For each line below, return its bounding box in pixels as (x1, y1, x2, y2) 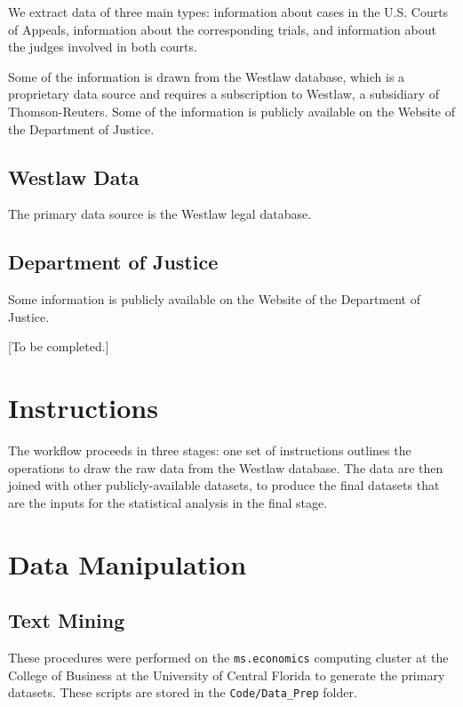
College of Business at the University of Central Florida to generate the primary (8, 665, 445, 684)
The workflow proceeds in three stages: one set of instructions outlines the (8, 441, 411, 460)
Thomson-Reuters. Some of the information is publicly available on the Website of (8, 101, 456, 120)
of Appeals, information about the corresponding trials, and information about (8, 20, 436, 38)
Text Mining (8, 607, 125, 634)
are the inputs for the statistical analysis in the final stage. (8, 493, 328, 511)
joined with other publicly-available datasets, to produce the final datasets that (8, 476, 440, 494)
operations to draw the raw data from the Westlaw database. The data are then (8, 458, 443, 477)
